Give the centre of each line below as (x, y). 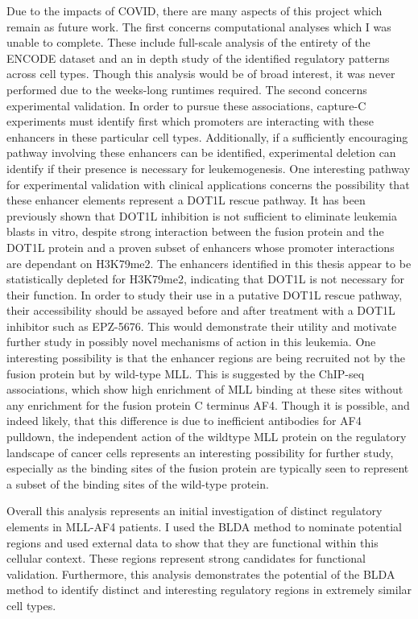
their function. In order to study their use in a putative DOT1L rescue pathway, (205, 294)
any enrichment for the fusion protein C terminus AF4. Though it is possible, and (208, 404)
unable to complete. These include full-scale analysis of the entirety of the (188, 42)
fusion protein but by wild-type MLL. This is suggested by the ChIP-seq (186, 373)
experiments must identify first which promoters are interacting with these (190, 121)
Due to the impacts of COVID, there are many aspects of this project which (195, 10)
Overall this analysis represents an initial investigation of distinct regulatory (195, 511)
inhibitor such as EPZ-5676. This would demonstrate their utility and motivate (202, 326)
